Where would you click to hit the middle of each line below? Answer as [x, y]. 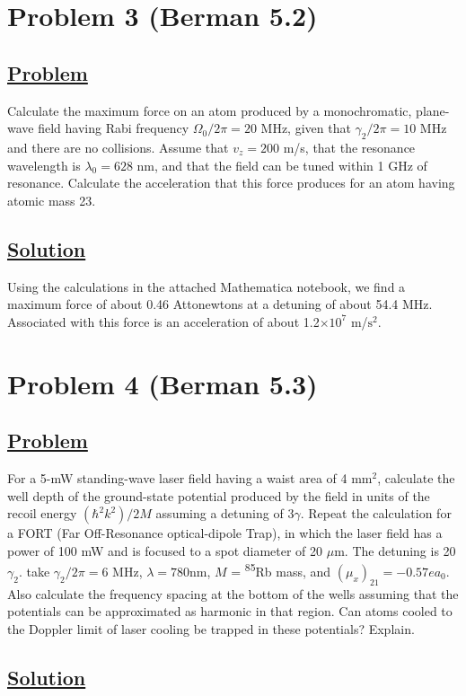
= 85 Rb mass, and [281, 570]
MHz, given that [306, 128]
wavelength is [44, 165]
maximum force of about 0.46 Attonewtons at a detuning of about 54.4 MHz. [220, 304]
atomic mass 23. [52, 200]
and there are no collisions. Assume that [118, 147]
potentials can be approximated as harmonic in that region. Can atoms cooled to [230, 611]
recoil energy [42, 513]
